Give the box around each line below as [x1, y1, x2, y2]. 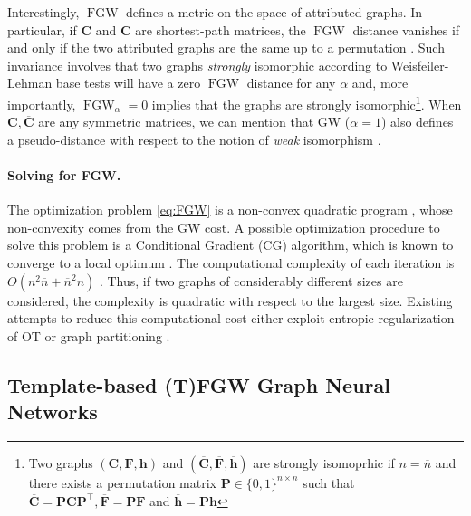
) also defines [380, 112, 454, 131]
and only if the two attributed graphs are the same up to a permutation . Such [7, 38, 445, 57]
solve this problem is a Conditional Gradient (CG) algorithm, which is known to [7, 235, 454, 254]
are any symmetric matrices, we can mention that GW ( [38, 112, 351, 131]
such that [303, 473, 355, 492]
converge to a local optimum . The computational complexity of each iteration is [7, 253, 455, 272]
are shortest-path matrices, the [135, 20, 306, 39]
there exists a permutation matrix [28, 473, 216, 492]
